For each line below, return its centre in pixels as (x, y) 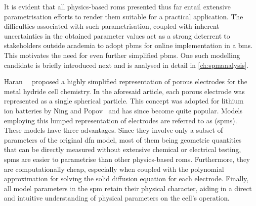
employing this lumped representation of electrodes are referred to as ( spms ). (121, 120)
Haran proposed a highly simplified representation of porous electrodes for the (126, 81)
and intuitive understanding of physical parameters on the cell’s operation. (117, 198)
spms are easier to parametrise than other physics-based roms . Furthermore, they (127, 159)
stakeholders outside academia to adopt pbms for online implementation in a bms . (128, 45)
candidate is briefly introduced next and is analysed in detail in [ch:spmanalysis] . (126, 65)
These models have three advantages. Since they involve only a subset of (113, 130)
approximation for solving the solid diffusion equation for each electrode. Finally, (126, 179)
